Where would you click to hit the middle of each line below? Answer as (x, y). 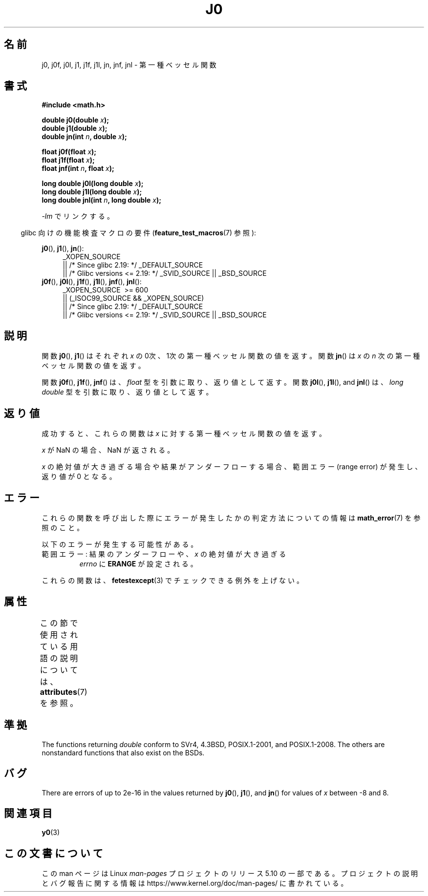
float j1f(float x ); (68, 160)
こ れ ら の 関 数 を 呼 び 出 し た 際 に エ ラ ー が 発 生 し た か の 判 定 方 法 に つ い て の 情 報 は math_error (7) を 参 (231, 518)
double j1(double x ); (75, 128)
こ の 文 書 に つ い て (53, 853)
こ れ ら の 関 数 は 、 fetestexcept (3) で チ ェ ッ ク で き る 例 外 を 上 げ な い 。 (172, 580)
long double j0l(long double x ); (93, 184)
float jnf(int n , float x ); (78, 168)
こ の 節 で (59, 623)
